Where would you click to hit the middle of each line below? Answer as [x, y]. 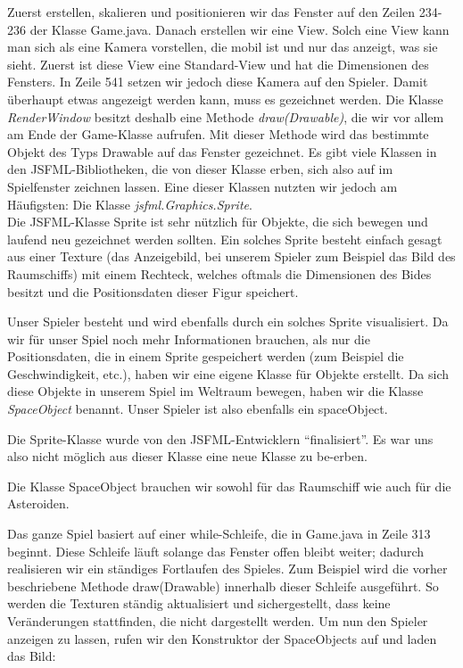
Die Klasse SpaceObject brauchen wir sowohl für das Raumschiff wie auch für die [229, 486]
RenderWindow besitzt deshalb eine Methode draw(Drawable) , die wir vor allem [226, 116]
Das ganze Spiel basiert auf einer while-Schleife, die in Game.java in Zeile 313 [219, 534]
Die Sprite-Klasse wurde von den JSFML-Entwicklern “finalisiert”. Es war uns [220, 438]
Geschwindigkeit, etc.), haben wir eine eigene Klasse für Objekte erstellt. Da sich [228, 373]
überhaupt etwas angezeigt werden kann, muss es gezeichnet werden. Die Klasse [225, 99]
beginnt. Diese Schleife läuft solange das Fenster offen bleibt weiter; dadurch [216, 551]
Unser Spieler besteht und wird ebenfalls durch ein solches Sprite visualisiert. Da [228, 322]
